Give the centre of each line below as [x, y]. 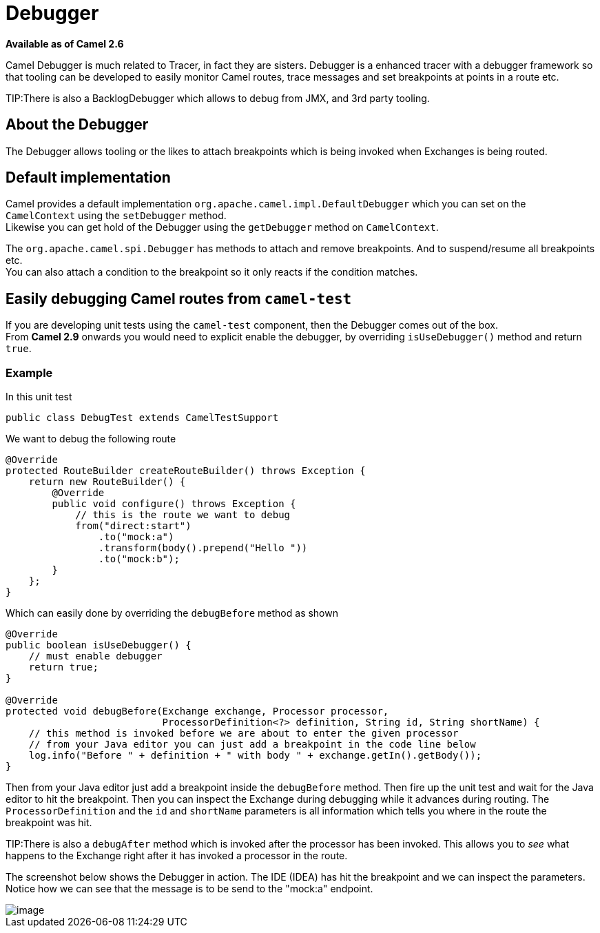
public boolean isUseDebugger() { [99, 645]
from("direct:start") [133, 526]
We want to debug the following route [91, 439]
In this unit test [39, 397]
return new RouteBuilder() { [107, 482]
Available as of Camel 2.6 [65, 43]
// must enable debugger [95, 656]
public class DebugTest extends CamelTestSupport [142, 418]
